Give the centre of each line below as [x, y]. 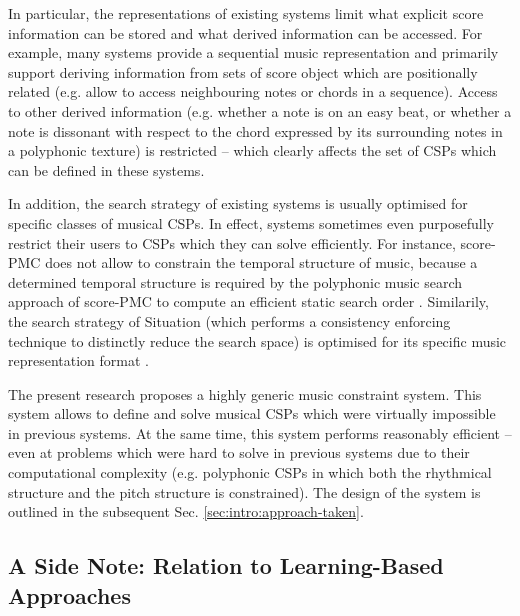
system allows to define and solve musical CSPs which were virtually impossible [252, 413]
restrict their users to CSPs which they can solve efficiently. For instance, [232, 242]
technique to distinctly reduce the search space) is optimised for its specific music [257, 340]
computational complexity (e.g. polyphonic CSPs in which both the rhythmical [250, 472]
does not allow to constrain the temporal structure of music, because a [261, 262]
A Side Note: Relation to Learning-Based [226, 565]
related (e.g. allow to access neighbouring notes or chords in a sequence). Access [253, 91]
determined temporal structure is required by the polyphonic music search [235, 281]
